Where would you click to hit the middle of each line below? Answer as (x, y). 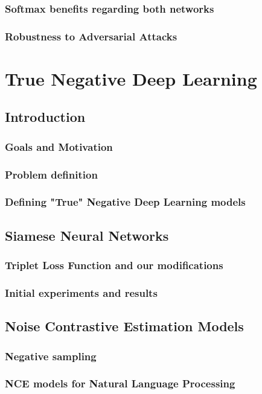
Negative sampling (51, 356)
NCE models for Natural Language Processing (120, 383)
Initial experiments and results (81, 292)
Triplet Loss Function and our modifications (114, 265)
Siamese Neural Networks (87, 235)
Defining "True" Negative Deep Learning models (125, 202)
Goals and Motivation (59, 146)
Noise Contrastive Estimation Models (124, 326)
